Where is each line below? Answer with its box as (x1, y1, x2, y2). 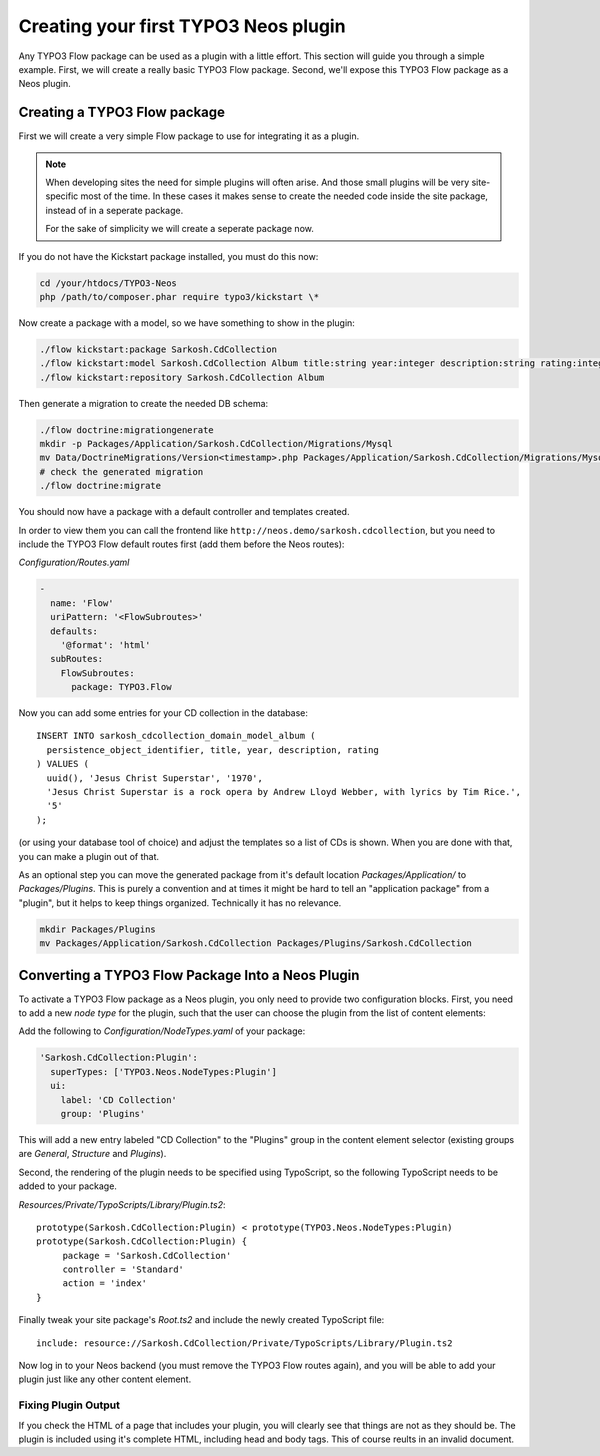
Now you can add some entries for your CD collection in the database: (18, 707, 309, 719)
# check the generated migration (39, 466, 204, 477)
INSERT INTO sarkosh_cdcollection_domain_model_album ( (36, 730, 316, 742)
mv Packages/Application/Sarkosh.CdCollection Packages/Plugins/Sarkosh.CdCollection (39, 938, 472, 949)
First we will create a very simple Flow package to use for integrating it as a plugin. (18, 130, 360, 142)
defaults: (50, 625, 99, 637)
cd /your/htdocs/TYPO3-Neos (39, 277, 177, 289)
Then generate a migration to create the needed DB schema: (18, 397, 269, 409)
